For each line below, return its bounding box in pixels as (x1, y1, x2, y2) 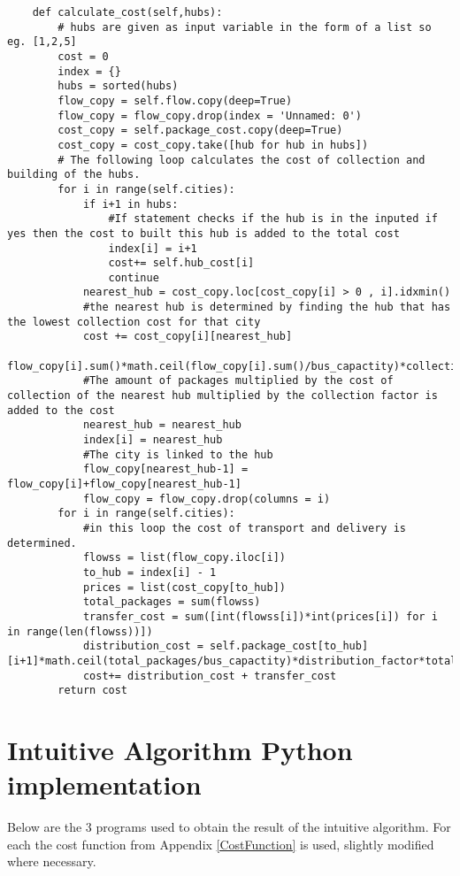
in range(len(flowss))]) (7, 625, 153, 638)
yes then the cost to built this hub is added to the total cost (7, 227, 400, 240)
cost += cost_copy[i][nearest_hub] (82, 330, 293, 343)
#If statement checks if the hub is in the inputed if (108, 212, 438, 226)
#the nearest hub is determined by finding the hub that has (82, 301, 451, 314)
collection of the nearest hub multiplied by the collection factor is (7, 389, 438, 403)
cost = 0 (57, 50, 109, 63)
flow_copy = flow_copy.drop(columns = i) (82, 492, 331, 505)
